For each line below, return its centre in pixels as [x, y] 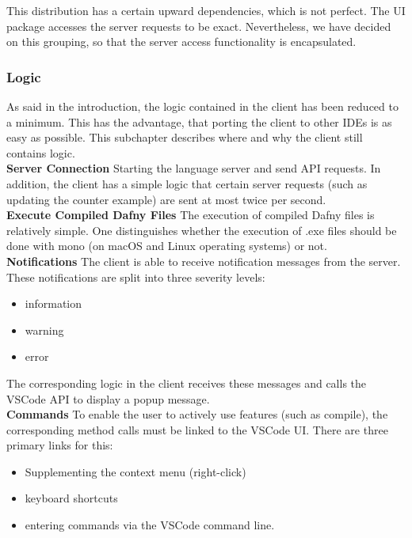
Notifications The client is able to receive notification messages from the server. [204, 261]
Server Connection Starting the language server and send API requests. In [194, 168]
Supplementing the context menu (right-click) [135, 471]
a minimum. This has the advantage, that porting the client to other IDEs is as [199, 121]
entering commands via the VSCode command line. [150, 525]
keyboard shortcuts [71, 498]
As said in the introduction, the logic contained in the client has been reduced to [202, 106]
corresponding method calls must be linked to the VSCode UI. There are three [197, 429]
